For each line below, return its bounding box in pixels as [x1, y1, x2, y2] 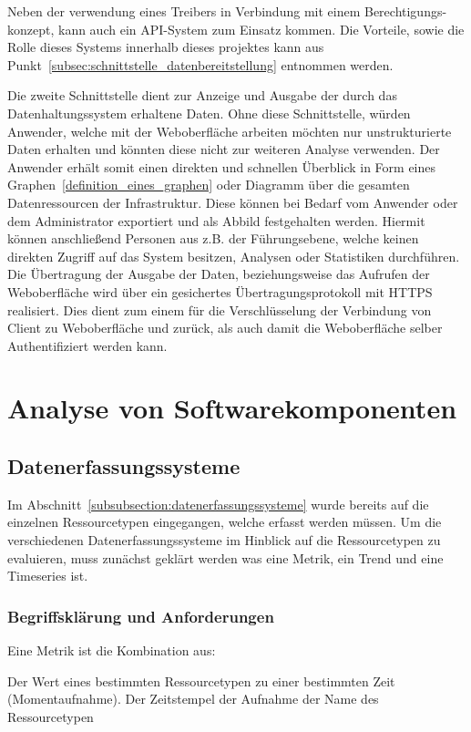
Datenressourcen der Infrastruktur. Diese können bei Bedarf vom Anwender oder [7, 192, 458, 211]
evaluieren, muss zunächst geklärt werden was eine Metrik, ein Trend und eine [7, 548, 444, 567]
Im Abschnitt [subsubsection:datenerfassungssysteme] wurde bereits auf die [7, 494, 429, 513]
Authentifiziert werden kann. [7, 335, 168, 355]
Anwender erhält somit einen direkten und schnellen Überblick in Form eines [7, 157, 436, 176]
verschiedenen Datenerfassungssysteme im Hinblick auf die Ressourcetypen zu [7, 531, 441, 550]
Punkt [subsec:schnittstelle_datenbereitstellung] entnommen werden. [7, 55, 394, 74]
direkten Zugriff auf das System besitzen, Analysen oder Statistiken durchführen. [7, 246, 460, 265]
